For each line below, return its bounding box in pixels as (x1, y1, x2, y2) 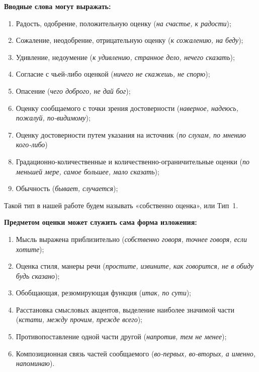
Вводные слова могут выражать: (4, 1, 111, 11)
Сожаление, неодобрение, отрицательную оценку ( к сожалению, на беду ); (16, 35, 243, 45)
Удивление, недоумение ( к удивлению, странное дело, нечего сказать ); (16, 51, 235, 62)
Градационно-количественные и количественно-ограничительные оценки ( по (16, 156, 249, 166)
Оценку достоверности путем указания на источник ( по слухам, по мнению (16, 129, 246, 140)
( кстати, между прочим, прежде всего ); (16, 314, 142, 325)
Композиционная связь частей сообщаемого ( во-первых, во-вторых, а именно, (16, 348, 256, 358)
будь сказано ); (16, 270, 60, 281)
